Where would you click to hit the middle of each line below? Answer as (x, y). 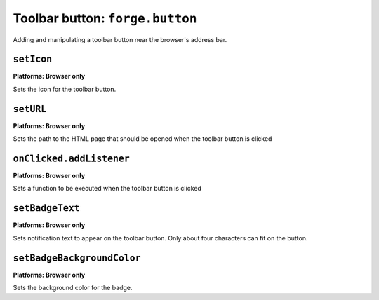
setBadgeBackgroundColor (77, 258)
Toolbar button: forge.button (105, 18)
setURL (30, 109)
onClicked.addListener (71, 158)
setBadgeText (46, 208)
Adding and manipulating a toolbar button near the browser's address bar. (120, 39)
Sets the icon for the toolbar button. (65, 89)
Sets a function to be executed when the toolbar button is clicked (107, 189)
